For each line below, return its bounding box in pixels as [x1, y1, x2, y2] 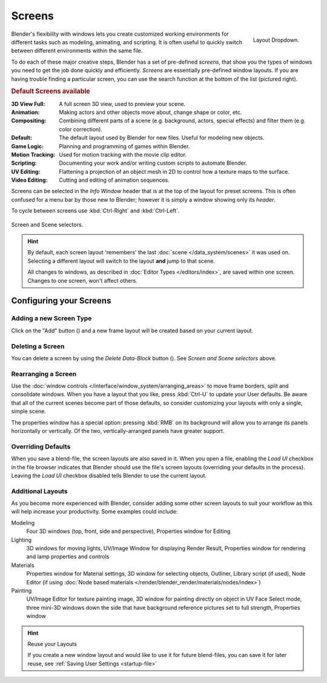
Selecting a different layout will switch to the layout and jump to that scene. [27, 257, 215, 265]
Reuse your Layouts [27, 640, 77, 647]
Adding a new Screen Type [11, 314, 92, 323]
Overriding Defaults [11, 442, 71, 450]
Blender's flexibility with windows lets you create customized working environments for [11, 30, 230, 38]
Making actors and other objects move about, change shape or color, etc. [59, 108, 242, 116]
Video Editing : [11, 176, 48, 184]
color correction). [59, 125, 103, 133]
